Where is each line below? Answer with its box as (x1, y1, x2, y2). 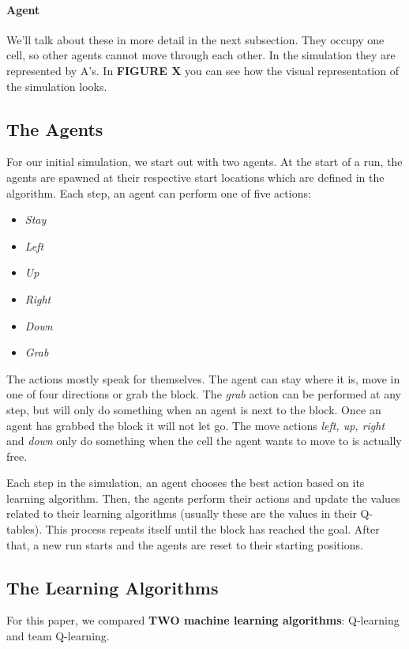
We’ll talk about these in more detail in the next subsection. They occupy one (6, 31, 385, 47)
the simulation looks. (6, 77, 107, 94)
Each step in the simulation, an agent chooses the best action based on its (6, 474, 365, 491)
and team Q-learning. (6, 628, 110, 644)
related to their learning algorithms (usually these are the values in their (6, 505, 357, 522)
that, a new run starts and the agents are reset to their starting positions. (6, 536, 363, 553)
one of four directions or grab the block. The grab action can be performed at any (6, 386, 402, 402)
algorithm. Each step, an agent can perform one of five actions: (6, 184, 311, 201)
